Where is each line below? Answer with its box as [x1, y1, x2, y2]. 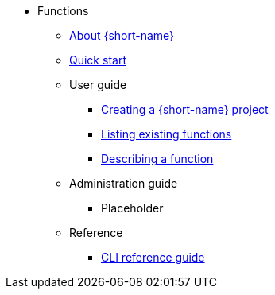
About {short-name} [69, 29, 175, 42]
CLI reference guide [101, 250, 205, 264]
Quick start [69, 53, 126, 67]
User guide [69, 78, 127, 91]
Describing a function [101, 152, 214, 165]
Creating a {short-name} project [101, 103, 269, 116]
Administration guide [69, 177, 178, 190]
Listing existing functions [101, 127, 232, 141]
